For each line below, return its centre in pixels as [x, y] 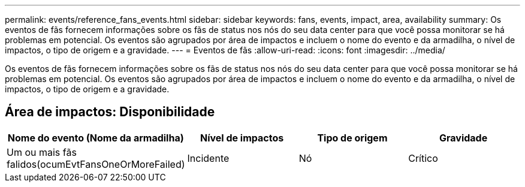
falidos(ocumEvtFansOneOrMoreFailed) [96, 164]
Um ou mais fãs [42, 152]
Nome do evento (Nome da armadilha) [96, 138]
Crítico [423, 158]
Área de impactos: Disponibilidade [110, 112]
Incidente [208, 158]
